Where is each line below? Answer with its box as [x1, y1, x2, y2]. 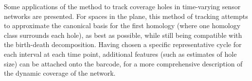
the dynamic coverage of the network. [4, 68, 116, 78]
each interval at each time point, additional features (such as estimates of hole [4, 49, 237, 59]
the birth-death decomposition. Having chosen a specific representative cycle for [4, 39, 242, 49]
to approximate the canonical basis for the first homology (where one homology [4, 20, 241, 31]
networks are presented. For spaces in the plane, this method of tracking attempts [4, 11, 248, 21]
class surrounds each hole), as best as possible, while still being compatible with [4, 30, 242, 40]
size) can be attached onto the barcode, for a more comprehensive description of [4, 58, 243, 68]
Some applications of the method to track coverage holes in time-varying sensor [4, 1, 241, 11]
